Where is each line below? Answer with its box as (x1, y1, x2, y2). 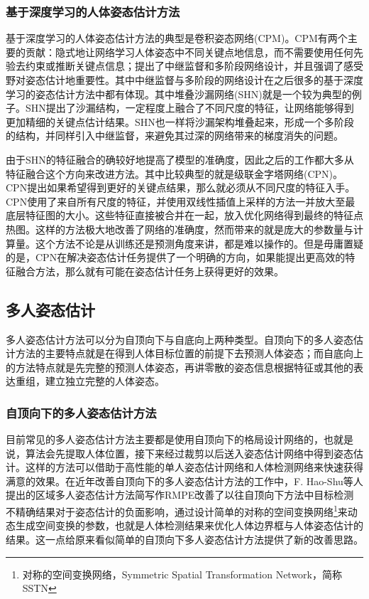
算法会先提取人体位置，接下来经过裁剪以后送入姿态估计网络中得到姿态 (25, 445, 353, 460)
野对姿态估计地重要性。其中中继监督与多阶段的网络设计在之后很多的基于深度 (6, 73, 363, 87)
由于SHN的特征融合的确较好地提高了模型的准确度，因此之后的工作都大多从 (6, 152, 354, 166)
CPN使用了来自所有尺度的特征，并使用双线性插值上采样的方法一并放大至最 (6, 194, 356, 208)
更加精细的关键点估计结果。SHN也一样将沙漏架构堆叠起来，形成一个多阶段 (6, 114, 354, 129)
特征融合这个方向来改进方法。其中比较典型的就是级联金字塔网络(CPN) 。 (6, 166, 343, 181)
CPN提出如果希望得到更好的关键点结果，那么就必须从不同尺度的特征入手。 (6, 180, 356, 195)
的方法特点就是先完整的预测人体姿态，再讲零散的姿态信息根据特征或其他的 (6, 359, 353, 374)
